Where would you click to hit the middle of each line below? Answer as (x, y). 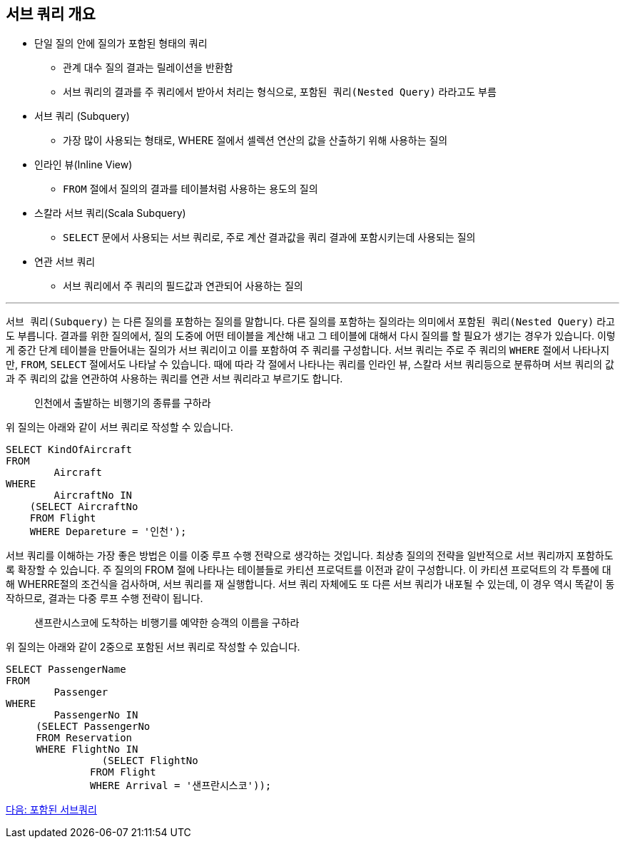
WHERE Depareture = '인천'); (108, 532)
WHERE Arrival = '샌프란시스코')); (181, 786)
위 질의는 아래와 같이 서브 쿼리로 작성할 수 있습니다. (120, 427)
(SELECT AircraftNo (84, 507)
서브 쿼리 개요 (51, 14)
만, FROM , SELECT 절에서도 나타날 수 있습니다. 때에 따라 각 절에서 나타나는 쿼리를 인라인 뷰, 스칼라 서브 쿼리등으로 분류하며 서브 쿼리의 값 (310, 365)
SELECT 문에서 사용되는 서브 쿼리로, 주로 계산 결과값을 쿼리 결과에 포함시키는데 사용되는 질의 (269, 238)
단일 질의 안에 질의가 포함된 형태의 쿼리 (121, 44)
